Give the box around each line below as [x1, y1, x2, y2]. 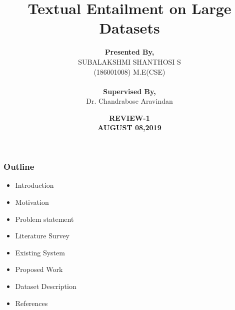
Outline [3, 160, 34, 173]
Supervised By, [103, 86, 156, 96]
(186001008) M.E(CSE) [93, 66, 165, 77]
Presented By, [104, 47, 154, 57]
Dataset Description [15, 280, 76, 291]
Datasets [99, 18, 160, 38]
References [15, 297, 48, 308]
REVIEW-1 [109, 112, 150, 123]
